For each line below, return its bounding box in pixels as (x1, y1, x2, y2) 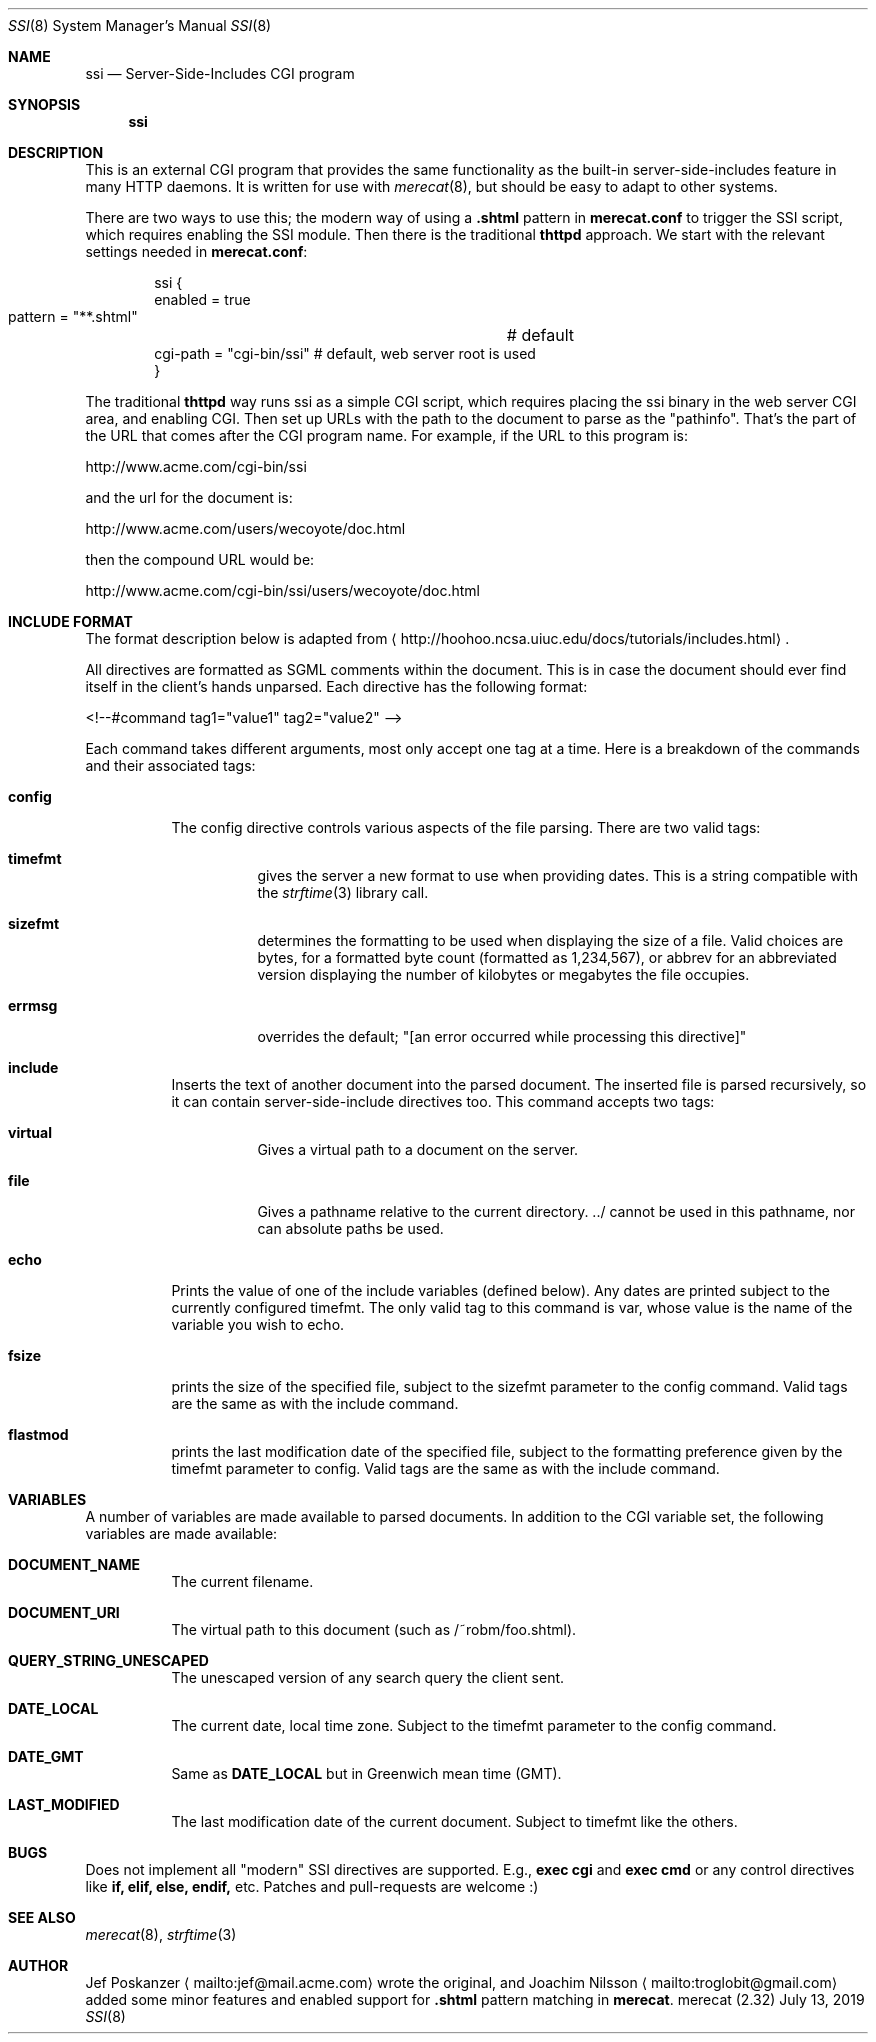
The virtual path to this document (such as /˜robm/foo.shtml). (171, 1621, 577, 1638)
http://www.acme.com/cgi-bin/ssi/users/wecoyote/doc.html (85, 582, 480, 599)
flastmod (8, 1426, 69, 1443)
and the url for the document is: (85, 489, 293, 506)
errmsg (8, 997, 58, 1014)
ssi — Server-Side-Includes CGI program (85, 65, 355, 82)
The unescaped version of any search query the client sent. (171, 1669, 565, 1686)
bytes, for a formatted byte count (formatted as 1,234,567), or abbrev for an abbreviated (257, 949, 837, 966)
